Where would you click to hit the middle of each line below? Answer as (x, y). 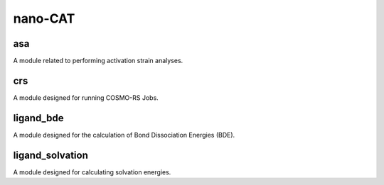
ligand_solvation (50, 155)
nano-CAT (44, 18)
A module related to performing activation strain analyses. (98, 61)
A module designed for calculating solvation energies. (92, 172)
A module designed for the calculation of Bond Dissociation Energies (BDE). (124, 135)
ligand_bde (38, 118)
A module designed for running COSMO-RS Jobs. (86, 97)
